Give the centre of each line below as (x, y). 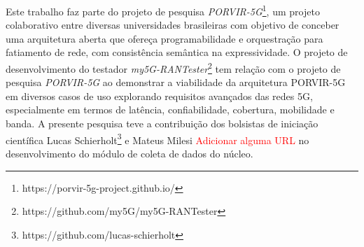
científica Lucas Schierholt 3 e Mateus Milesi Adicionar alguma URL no (157, 139)
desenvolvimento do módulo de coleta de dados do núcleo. (129, 153)
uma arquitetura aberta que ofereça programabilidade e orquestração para (164, 38)
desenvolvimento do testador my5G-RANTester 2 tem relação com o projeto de (173, 68)
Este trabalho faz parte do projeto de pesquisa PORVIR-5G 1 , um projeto (163, 10)
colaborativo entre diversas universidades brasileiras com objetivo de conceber (173, 25)
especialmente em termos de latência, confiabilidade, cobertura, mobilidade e (170, 110)
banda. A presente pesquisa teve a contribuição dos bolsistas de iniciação (162, 123)
